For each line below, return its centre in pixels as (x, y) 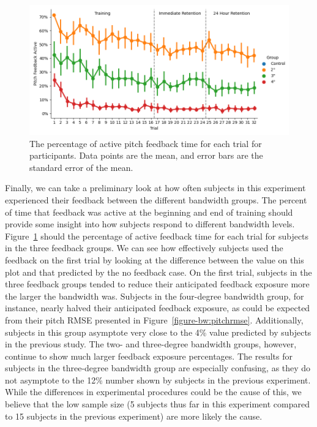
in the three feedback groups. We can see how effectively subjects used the (144, 248)
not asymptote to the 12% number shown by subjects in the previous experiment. (158, 380)
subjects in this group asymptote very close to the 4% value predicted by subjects (158, 332)
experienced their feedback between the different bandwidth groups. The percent (156, 199)
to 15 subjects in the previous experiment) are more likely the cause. (134, 416)
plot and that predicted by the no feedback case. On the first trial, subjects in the (158, 272)
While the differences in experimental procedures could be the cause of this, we (153, 392)
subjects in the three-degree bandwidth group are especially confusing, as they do (158, 368)
